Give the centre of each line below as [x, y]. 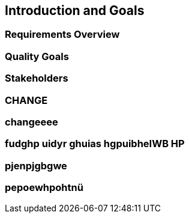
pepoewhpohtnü [44, 188]
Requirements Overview [62, 35]
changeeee [31, 122]
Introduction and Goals [75, 11]
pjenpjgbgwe [36, 165]
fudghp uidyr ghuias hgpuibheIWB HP [95, 144]
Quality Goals [37, 56]
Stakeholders [37, 78]
